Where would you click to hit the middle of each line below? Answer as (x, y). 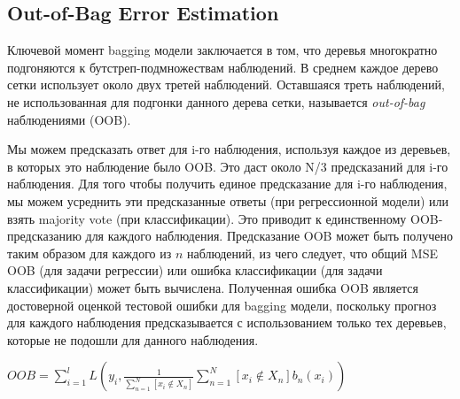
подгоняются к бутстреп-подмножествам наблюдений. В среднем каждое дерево (223, 67)
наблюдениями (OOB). (69, 119)
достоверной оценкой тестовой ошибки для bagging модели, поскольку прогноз (222, 305)
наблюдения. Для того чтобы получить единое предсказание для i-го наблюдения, (227, 184)
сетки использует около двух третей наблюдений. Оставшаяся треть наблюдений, (226, 84)
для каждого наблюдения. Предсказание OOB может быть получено (269, 236)
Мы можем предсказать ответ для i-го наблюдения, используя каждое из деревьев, (229, 149)
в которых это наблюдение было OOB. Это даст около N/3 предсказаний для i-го (228, 166)
